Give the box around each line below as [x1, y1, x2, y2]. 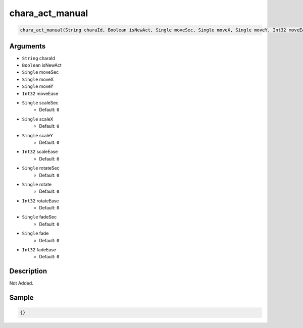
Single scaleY [22, 132, 53, 138]
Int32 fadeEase [22, 247, 57, 253]
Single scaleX [22, 116, 54, 122]
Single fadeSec [22, 214, 57, 220]
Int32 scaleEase [22, 149, 58, 155]
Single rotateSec [22, 165, 60, 171]
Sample [9, 293, 34, 302]
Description [9, 267, 47, 276]
